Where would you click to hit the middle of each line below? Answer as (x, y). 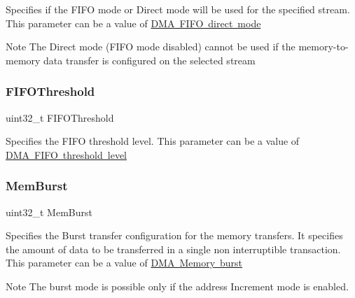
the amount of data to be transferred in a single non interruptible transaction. (173, 249)
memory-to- (323, 47)
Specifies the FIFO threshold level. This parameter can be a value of (153, 141)
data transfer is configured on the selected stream (149, 60)
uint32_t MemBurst (49, 212)
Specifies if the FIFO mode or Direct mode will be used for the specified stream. (178, 9)
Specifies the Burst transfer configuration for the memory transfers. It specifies (174, 235)
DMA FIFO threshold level (66, 154)
